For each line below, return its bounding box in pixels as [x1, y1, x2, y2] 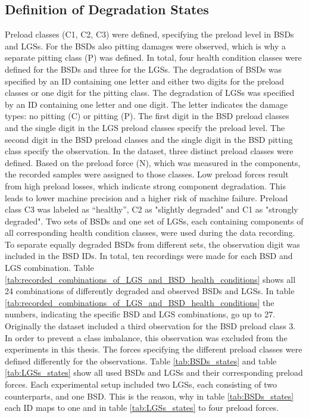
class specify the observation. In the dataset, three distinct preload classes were [5, 145, 294, 157]
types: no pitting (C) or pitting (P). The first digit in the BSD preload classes [5, 110, 289, 122]
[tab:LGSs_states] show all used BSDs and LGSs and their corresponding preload [5, 366, 303, 379]
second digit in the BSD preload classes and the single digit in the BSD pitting [5, 133, 293, 145]
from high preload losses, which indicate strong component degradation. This [5, 179, 286, 192]
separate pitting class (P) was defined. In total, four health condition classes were [5, 51, 302, 64]
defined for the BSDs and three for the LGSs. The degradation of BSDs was [5, 63, 282, 75]
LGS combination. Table [5, 261, 94, 274]
